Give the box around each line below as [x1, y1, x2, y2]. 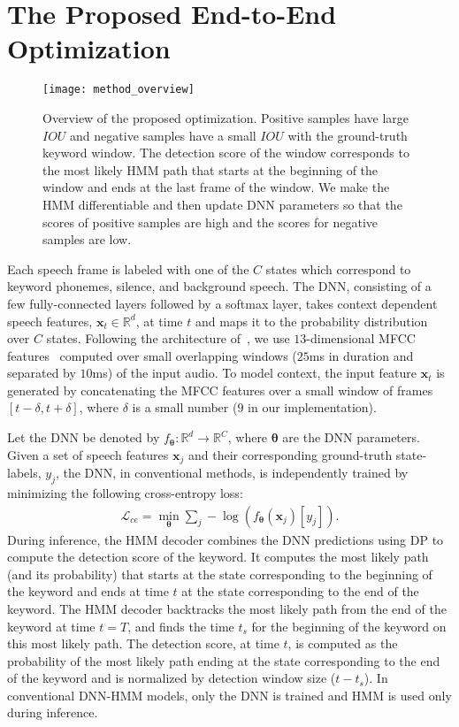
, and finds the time [127, 616, 234, 635]
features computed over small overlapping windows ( [7, 346, 297, 364]
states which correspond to [265, 259, 411, 278]
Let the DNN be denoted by [7, 428, 160, 447]
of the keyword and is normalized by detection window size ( [7, 669, 336, 687]
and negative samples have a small [70, 126, 256, 144]
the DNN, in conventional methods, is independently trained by [63, 463, 409, 482]
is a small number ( [132, 398, 238, 417]
